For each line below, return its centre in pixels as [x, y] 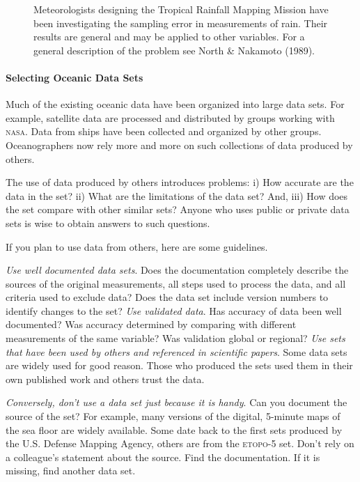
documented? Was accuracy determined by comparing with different [151, 324]
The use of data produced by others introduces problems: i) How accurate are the [180, 182]
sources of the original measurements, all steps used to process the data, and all [176, 283]
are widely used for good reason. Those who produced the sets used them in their [179, 365]
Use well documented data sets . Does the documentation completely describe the [177, 270]
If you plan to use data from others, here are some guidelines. [137, 246]
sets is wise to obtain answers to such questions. [108, 223]
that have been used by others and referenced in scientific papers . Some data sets [177, 351]
